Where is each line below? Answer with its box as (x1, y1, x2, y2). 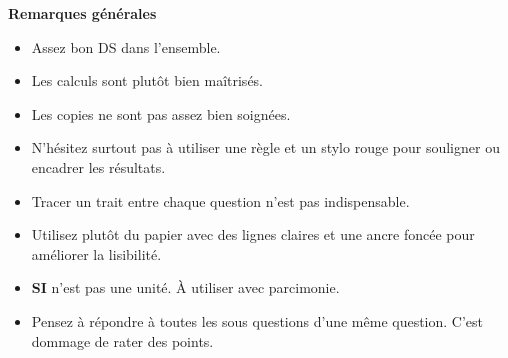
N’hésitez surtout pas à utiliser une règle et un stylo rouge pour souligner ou (31, 137, 500, 158)
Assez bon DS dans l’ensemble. (31, 36, 221, 57)
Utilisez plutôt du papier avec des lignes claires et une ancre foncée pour (31, 224, 475, 245)
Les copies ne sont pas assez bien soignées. (31, 103, 291, 124)
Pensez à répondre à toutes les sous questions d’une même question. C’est (31, 310, 484, 331)
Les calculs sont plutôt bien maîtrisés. (31, 70, 264, 91)
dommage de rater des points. (31, 330, 214, 351)
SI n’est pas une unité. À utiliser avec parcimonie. (31, 277, 340, 298)
